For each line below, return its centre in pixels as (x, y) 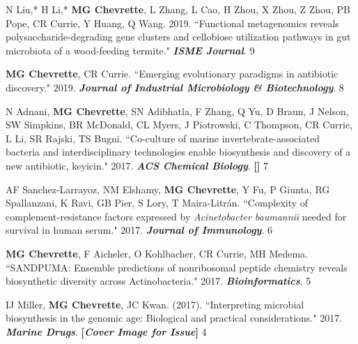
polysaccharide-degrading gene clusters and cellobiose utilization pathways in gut (178, 37)
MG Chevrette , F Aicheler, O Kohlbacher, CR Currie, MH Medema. (157, 253)
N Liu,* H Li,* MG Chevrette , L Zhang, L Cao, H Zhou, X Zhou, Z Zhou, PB (178, 9)
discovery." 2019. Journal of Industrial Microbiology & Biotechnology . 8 (175, 87)
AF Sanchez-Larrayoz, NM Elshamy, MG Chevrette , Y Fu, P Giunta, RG (168, 189)
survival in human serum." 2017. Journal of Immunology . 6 (139, 230)
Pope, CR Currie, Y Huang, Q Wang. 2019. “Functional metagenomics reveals (172, 23)
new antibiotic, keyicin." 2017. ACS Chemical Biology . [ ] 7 (137, 165)
